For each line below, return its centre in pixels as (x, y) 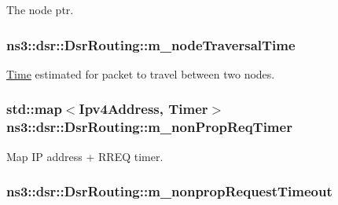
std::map (34, 109)
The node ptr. (40, 9)
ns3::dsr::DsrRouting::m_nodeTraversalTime (151, 44)
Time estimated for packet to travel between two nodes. (141, 73)
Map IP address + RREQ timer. (85, 156)
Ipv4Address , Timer (143, 109)
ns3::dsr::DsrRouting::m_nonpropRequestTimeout (169, 191)
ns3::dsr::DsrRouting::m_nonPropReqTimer (149, 127)
